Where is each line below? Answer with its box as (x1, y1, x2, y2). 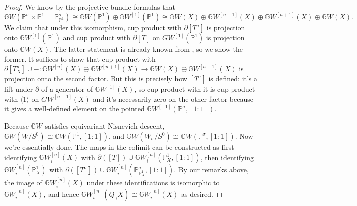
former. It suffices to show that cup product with (4, 53, 156, 64)
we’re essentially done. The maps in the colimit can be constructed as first (4, 142, 234, 152)
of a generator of (41, 84, 93, 94)
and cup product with (63, 32, 131, 43)
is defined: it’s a (208, 73, 258, 84)
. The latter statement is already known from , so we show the (50, 44, 243, 54)
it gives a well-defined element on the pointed (4, 103, 145, 114)
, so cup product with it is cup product (134, 84, 255, 94)
